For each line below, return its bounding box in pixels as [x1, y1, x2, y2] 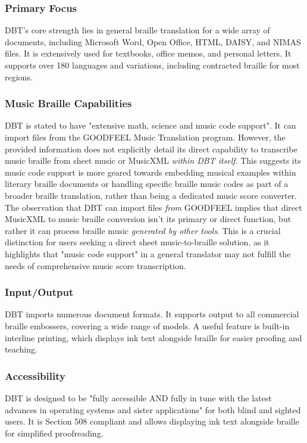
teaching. [5, 343, 37, 355]
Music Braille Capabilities [5, 96, 132, 111]
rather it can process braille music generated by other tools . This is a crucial [5, 224, 281, 236]
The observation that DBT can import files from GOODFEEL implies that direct [5, 201, 302, 213]
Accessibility [5, 368, 65, 383]
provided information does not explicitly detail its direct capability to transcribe [5, 142, 297, 155]
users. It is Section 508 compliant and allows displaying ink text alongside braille [5, 415, 299, 428]
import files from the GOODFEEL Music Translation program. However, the [5, 131, 286, 143]
